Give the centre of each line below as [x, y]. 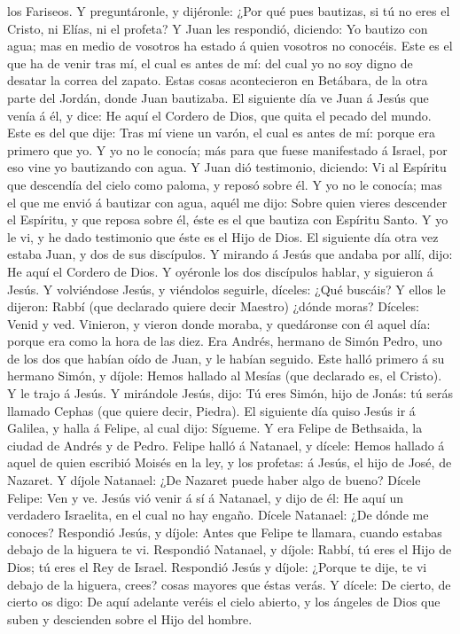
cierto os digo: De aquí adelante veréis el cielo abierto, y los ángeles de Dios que [224, 602]
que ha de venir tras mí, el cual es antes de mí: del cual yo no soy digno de [210, 63]
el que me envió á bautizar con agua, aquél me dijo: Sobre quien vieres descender [227, 202]
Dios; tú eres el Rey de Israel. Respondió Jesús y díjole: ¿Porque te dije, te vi [217, 567]
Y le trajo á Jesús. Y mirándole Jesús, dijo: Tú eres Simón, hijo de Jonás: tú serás [230, 393]
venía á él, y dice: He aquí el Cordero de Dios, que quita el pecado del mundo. [219, 115]
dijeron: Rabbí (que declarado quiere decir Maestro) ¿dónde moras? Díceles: [213, 306]
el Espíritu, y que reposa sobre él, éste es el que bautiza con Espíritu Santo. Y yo [228, 219]
